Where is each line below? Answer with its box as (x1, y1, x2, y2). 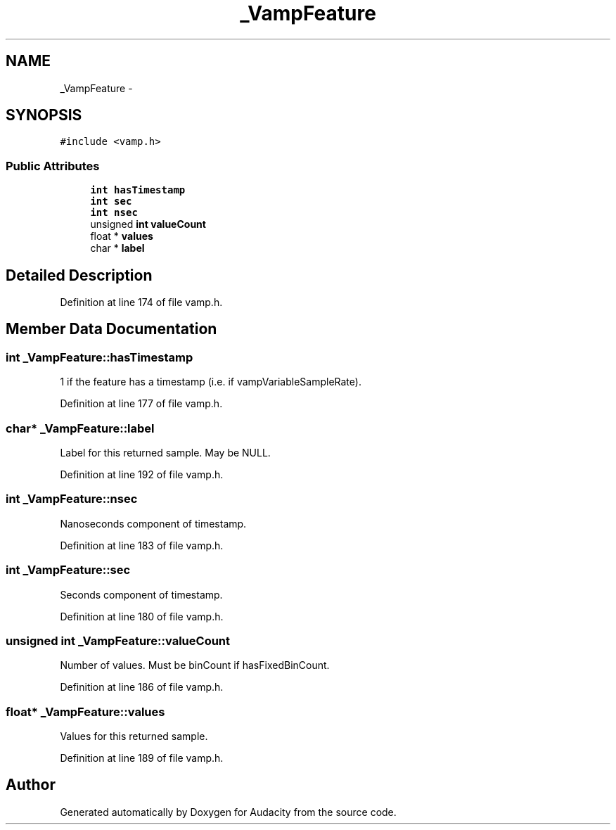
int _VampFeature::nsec (6, 492, 138, 506)
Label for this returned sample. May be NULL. (60, 447, 271, 459)
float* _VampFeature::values (6, 704, 165, 719)
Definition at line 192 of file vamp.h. (60, 468, 224, 480)
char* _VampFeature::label (6, 421, 155, 435)
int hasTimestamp (90, 184, 186, 196)
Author (6, 776, 56, 794)
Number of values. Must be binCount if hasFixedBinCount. (60, 659, 330, 672)
